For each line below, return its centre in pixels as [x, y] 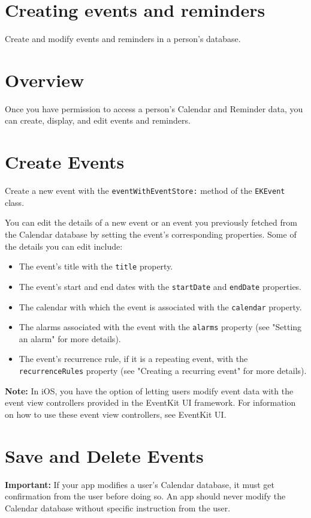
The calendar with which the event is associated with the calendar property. [160, 306]
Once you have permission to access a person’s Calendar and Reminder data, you [154, 108]
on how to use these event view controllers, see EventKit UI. [116, 414]
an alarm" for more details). [70, 338]
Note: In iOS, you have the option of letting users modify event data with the [149, 390]
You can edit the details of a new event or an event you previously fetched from [151, 222]
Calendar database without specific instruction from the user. [118, 507]
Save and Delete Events [104, 455]
